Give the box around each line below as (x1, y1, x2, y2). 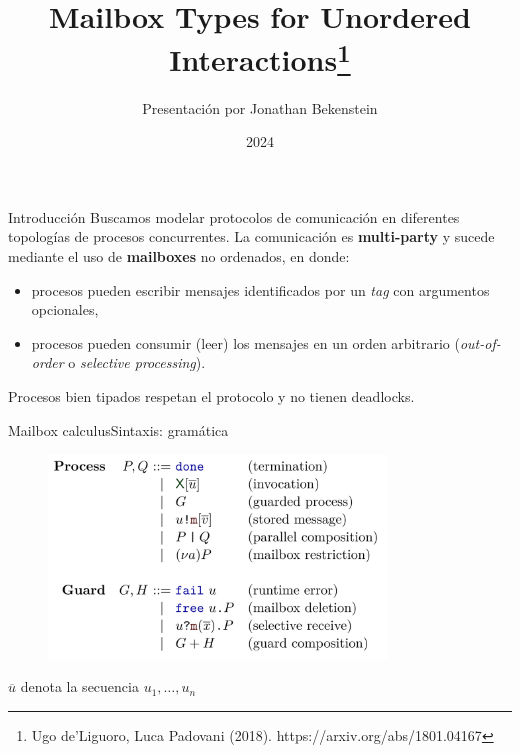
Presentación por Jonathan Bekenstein (142, 97, 378, 118)
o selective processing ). (68, 352, 206, 373)
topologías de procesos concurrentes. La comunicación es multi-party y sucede (8, 226, 495, 247)
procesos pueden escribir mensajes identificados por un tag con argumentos (31, 279, 490, 300)
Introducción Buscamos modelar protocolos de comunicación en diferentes (8, 206, 460, 227)
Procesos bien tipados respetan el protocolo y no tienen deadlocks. (8, 385, 415, 406)
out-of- (459, 332, 501, 353)
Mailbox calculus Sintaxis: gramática (8, 419, 229, 440)
